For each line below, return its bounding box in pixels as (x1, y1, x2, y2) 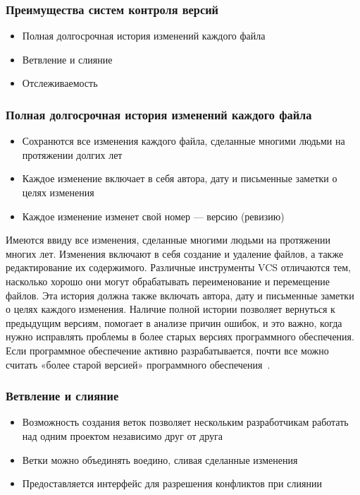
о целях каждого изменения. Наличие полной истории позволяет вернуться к (6, 302, 335, 316)
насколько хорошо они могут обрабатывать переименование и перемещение (6, 273, 330, 288)
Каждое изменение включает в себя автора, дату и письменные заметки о (22, 171, 337, 186)
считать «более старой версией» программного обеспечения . (6, 357, 271, 371)
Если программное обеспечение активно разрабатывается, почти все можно (6, 342, 329, 357)
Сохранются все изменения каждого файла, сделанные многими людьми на (22, 133, 345, 148)
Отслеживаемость (22, 76, 98, 90)
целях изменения (22, 185, 94, 199)
